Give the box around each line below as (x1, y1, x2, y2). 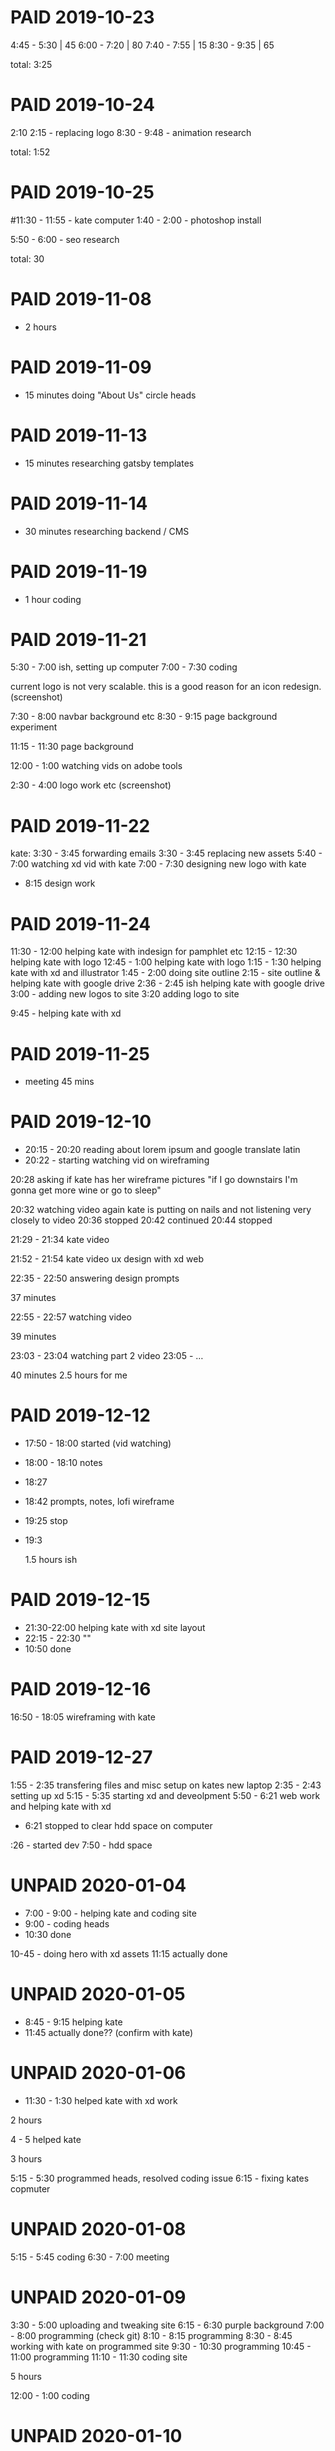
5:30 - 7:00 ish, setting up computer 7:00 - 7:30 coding (10, 661, 238, 673)
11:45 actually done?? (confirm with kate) (24, 2026, 194, 2038)
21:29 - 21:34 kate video (10, 1234, 110, 1246)
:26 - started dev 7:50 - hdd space (10, 1839, 153, 1851)
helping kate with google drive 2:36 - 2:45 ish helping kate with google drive (10, 977, 325, 990)
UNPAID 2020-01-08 (10, 2217, 187, 2240)
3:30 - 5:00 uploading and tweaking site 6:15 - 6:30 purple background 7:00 (10, 2319, 325, 2331)
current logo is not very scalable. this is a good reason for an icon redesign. (10, 681, 322, 693)
